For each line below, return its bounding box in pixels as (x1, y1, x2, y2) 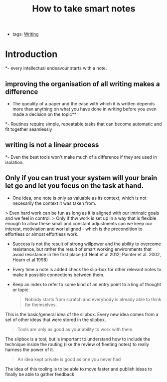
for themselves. (24, 302, 57, 308)
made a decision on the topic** (12, 111, 77, 117)
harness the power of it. (5, 347, 54, 353)
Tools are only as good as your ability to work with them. (17, 326, 134, 332)
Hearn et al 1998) (12, 257, 48, 263)
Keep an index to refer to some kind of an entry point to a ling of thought (12, 281, 161, 287)
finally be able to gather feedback (5, 371, 75, 377)
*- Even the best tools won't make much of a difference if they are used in (5, 154, 157, 160)
